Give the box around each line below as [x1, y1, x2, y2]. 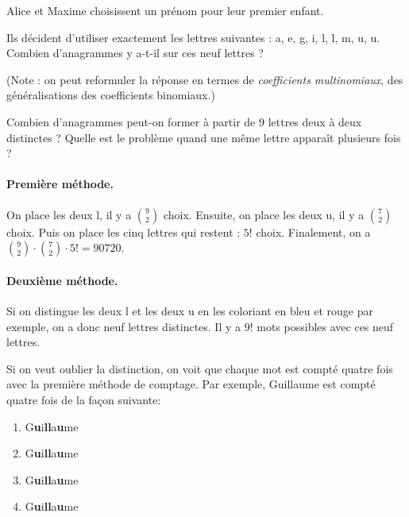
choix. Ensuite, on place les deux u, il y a [163, 206, 365, 222]
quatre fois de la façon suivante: [6, 391, 161, 407]
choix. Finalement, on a [256, 223, 371, 240]
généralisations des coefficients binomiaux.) [6, 87, 215, 103]
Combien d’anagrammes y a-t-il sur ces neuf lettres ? [6, 44, 264, 61]
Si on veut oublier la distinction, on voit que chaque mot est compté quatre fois [6, 360, 393, 376]
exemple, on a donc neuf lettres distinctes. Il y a [6, 318, 241, 334]
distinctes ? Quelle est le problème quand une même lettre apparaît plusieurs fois [6, 129, 401, 145]
